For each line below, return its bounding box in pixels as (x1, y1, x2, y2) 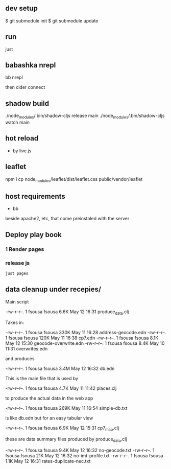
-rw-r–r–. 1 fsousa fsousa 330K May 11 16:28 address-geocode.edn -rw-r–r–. (5, 330, 166, 336)
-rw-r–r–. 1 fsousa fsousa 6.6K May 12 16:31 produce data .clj (5, 309, 129, 316)
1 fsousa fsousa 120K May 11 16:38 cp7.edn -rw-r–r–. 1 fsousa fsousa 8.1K (5, 335, 159, 341)
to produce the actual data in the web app (5, 395, 93, 402)
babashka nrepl (5, 61, 56, 69)
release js (5, 259, 30, 266)
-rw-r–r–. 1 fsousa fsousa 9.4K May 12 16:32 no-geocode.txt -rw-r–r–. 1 (5, 447, 155, 453)
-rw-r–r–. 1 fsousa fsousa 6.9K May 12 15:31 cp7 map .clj (5, 425, 119, 432)
